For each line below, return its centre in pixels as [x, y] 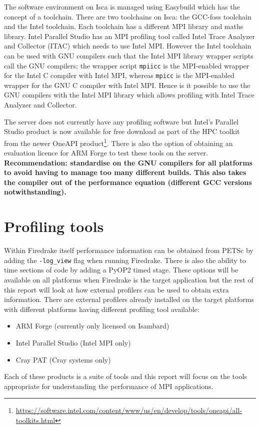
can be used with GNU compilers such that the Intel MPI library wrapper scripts [129, 55]
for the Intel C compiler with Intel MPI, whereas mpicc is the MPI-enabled [119, 75]
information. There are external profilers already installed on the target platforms [129, 299]
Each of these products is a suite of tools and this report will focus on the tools [125, 376]
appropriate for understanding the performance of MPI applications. [109, 386]
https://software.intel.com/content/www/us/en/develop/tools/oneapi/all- [129, 410]
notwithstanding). [35, 192]
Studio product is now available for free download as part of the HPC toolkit [122, 131]
